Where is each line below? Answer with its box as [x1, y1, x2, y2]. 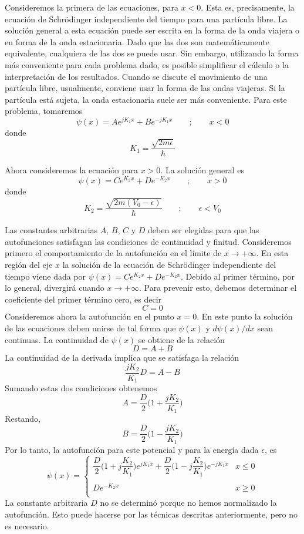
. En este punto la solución [197, 310, 293, 323]
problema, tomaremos [5, 105, 83, 117]
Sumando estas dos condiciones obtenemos [5, 382, 157, 394]
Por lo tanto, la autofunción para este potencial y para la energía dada [5, 443, 259, 455]
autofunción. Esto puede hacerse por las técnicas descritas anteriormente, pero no [5, 508, 298, 520]
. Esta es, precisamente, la [201, 1, 295, 13]
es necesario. [5, 519, 49, 532]
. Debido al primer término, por [181, 270, 295, 282]
